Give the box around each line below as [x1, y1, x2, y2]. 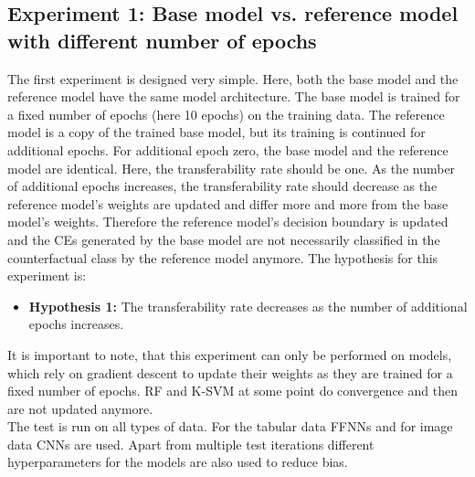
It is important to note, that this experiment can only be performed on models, [7, 344, 452, 364]
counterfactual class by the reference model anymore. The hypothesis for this [7, 248, 438, 267]
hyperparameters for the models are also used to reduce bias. [7, 452, 348, 472]
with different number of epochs [7, 26, 317, 54]
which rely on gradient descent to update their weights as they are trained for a [7, 363, 453, 382]
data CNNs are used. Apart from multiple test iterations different [7, 434, 375, 453]
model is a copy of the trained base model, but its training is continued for [7, 122, 426, 142]
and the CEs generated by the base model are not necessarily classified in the [7, 229, 440, 249]
